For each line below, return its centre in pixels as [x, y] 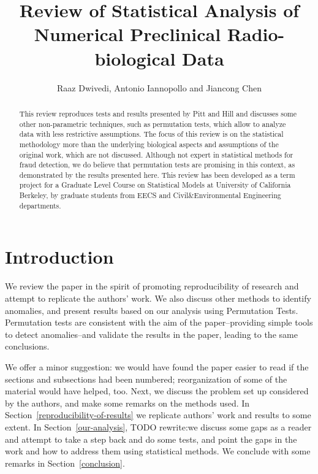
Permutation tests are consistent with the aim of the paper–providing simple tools [159, 322]
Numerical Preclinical [127, 34]
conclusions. [27, 346]
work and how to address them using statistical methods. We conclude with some [158, 451]
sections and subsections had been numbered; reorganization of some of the [146, 379]
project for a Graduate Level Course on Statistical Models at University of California [155, 185]
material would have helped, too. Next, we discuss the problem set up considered [157, 391]
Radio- [256, 34]
